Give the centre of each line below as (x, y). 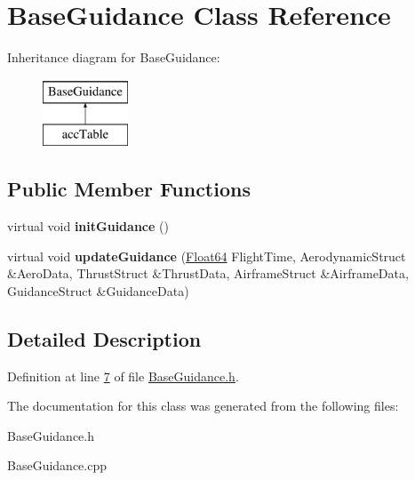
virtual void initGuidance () (88, 226)
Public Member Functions (129, 189)
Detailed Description (104, 338)
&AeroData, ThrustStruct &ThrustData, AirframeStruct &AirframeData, (208, 273)
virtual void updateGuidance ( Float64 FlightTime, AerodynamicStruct (207, 256)
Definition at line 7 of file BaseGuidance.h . (123, 376)
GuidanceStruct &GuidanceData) (98, 290)
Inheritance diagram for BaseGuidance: (114, 57)
